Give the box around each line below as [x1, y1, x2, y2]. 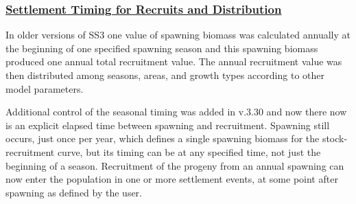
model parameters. [5, 81, 84, 95]
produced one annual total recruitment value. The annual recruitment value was [5, 54, 342, 69]
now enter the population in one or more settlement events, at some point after [5, 172, 338, 186]
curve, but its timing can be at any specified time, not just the [57, 144, 321, 159]
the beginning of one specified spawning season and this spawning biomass [5, 41, 318, 55]
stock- [322, 131, 348, 146]
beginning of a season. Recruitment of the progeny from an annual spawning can [5, 158, 344, 172]
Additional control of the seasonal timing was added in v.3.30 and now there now [5, 104, 347, 119]
